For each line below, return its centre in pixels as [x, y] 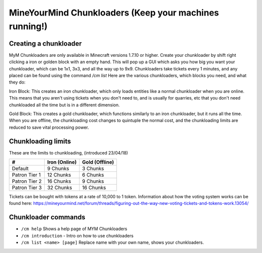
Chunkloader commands [47, 217]
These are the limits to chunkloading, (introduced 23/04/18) [68, 152]
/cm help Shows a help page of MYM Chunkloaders [74, 229]
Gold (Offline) [98, 162]
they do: [17, 82]
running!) [28, 26]
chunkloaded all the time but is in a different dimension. [64, 105]
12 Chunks [59, 175]
